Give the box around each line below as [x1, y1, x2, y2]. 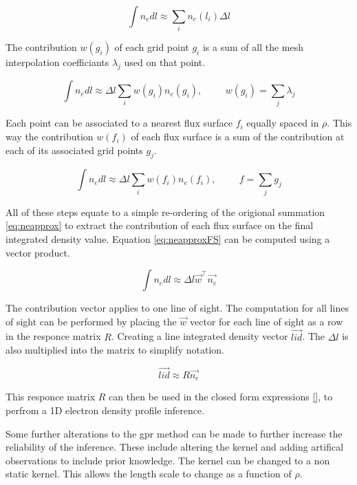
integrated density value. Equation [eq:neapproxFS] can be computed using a [6, 231, 330, 246]
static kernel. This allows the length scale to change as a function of [6, 466, 292, 481]
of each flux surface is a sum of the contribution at [131, 129, 345, 144]
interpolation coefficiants [6, 55, 109, 69]
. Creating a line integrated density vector [111, 329, 288, 343]
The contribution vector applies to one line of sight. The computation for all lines [6, 301, 349, 315]
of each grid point [114, 40, 189, 54]
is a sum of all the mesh [202, 40, 303, 54]
